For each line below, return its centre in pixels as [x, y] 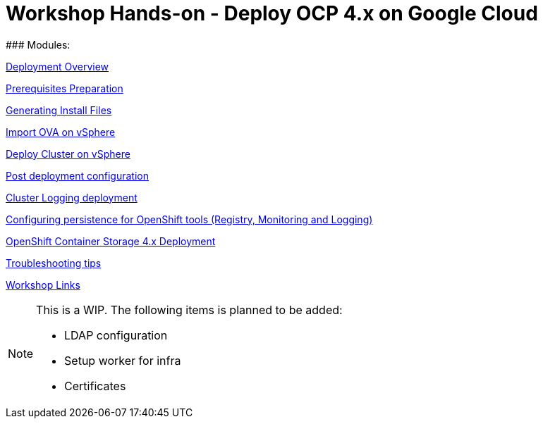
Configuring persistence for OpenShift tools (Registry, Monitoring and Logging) [189, 219]
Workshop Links [43, 285]
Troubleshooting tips [54, 263]
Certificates [95, 386]
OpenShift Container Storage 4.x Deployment [111, 241]
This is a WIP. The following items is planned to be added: [189, 310]
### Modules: [38, 44]
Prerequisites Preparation [65, 88]
